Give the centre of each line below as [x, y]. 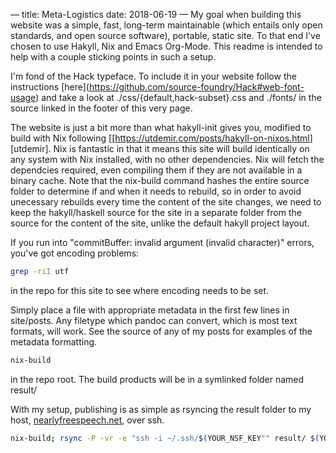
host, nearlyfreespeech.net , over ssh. [87, 420]
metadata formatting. [54, 341]
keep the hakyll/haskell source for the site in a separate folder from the [156, 212]
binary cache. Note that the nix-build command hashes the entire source [160, 180]
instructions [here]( [50, 87]
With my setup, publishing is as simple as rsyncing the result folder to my [161, 409]
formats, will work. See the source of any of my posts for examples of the [161, 331]
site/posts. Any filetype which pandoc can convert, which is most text [154, 320]
